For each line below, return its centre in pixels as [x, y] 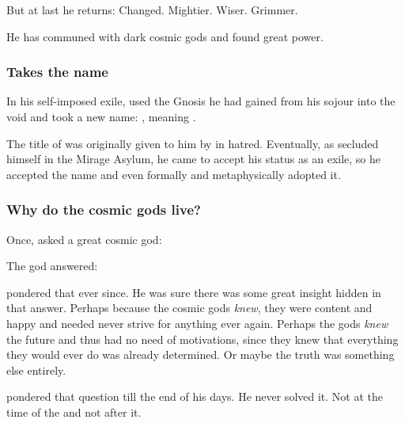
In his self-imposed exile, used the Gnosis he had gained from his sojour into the [201, 101]
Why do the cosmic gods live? [104, 210]
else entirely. [36, 370]
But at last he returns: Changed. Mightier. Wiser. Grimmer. [152, 10]
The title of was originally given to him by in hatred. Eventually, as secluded [193, 143]
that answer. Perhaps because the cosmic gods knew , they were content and [189, 308]
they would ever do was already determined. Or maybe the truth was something [201, 354]
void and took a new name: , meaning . [101, 116]
